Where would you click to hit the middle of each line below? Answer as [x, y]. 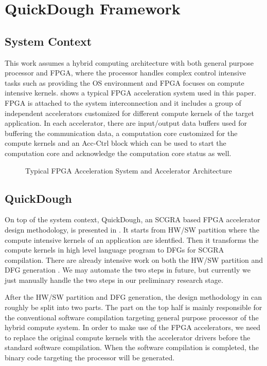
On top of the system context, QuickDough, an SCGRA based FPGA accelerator [132, 219]
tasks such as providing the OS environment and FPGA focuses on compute [124, 82]
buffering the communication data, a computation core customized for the [121, 133]
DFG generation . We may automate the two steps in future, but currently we [128, 270]
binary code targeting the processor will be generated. [90, 358]
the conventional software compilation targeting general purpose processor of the [132, 317]
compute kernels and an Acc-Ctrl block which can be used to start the [115, 143]
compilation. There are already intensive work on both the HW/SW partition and [134, 259]
